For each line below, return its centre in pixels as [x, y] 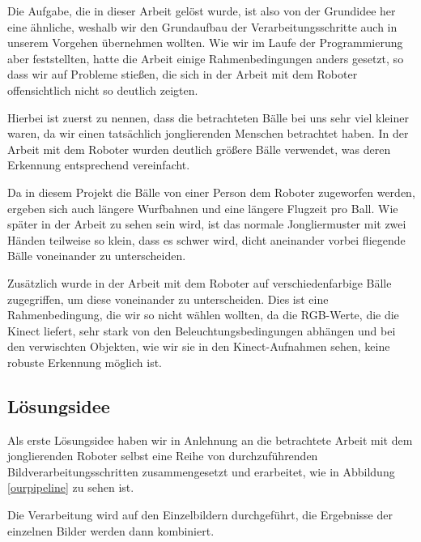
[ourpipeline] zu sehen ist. [71, 487]
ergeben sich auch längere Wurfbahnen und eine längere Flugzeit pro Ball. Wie [203, 208]
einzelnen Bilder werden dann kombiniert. [111, 530]
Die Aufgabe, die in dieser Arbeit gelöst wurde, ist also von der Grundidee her [202, 11]
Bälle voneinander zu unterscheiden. [97, 256]
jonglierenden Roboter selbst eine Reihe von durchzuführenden [163, 456]
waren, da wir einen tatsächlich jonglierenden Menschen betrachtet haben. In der [208, 133]
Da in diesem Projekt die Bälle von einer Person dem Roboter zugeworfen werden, [211, 192]
